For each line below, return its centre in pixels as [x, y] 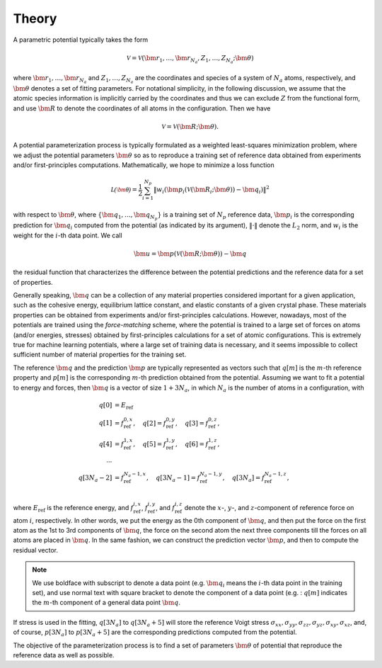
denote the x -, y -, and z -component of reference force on [269, 507]
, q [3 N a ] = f [244, 478]
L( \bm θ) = [124, 190]
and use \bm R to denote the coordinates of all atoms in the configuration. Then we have [142, 108]
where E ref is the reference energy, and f [73, 508]
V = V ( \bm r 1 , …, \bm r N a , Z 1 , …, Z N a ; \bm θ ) [190, 59]
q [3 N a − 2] [95, 478]
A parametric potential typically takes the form [81, 40]
